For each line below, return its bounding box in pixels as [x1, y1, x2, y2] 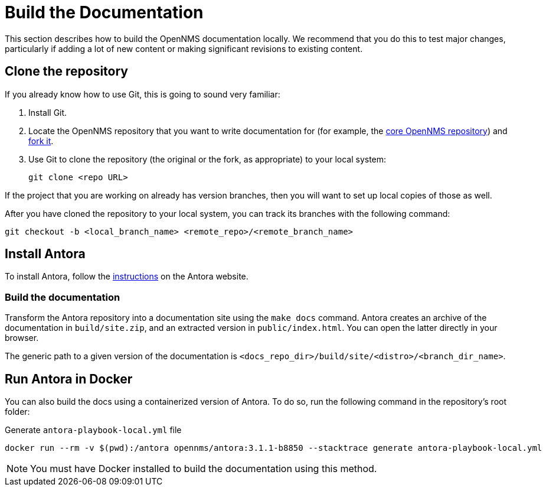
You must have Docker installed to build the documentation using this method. [30, 463, 377, 475]
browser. [5, 333, 39, 343]
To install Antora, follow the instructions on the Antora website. [5, 271, 249, 282]
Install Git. [28, 107, 67, 118]
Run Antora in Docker [5, 371, 133, 386]
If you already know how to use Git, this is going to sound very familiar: [5, 89, 280, 99]
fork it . [28, 135, 54, 146]
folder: [5, 407, 30, 417]
